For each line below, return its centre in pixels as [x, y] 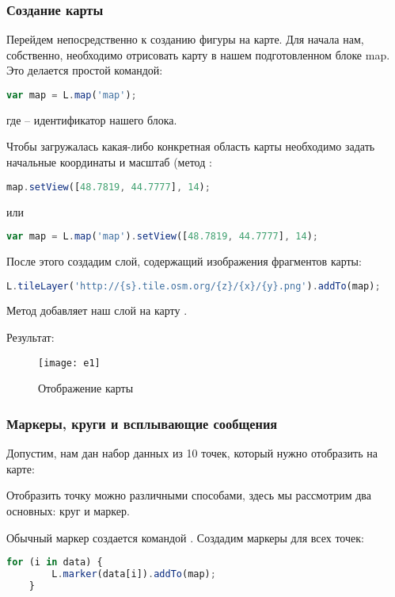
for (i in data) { [55, 563]
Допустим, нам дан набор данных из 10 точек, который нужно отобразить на [192, 453]
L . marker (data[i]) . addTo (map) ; [134, 574]
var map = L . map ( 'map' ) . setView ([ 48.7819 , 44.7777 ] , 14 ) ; [162, 237]
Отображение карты [86, 388]
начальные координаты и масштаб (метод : [109, 162]
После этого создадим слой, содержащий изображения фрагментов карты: [184, 261]
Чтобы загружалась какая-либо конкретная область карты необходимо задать [191, 146]
